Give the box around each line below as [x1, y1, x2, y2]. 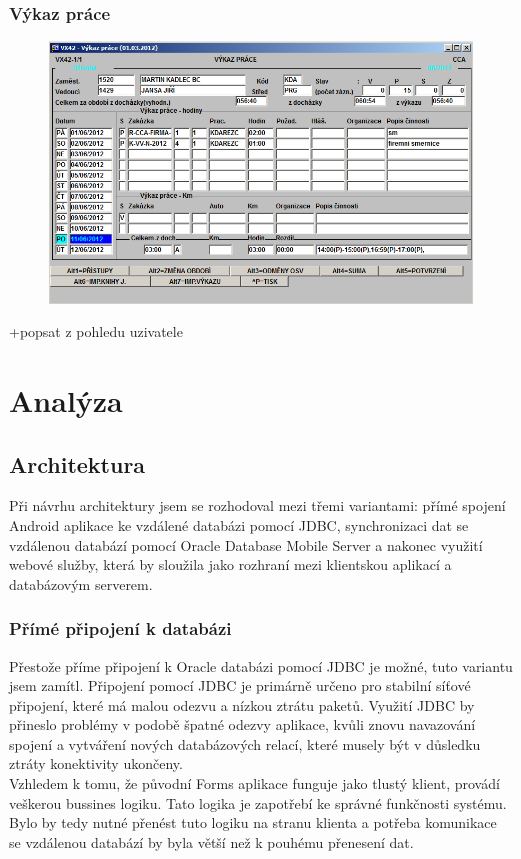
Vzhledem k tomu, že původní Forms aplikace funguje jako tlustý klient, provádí [9, 773, 500, 794]
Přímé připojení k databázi [9, 616, 232, 641]
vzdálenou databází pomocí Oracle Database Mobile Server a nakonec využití [9, 534, 483, 555]
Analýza [9, 379, 123, 420]
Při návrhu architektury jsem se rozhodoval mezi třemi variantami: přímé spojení [9, 495, 506, 516]
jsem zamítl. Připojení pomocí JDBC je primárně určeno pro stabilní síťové [9, 675, 471, 696]
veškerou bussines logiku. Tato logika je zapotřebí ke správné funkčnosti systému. [9, 792, 507, 813]
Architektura [9, 448, 146, 479]
